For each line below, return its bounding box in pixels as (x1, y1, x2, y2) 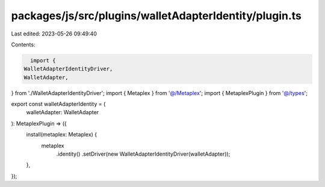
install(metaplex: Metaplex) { (26, 131, 97, 138)
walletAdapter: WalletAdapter (26, 109, 99, 116)
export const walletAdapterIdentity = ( (11, 100, 106, 108)
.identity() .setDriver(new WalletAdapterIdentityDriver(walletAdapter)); (56, 150, 231, 158)
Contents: (11, 41, 36, 48)
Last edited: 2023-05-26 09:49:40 (11, 30, 97, 37)
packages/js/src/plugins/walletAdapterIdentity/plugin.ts (11, 9, 302, 22)
